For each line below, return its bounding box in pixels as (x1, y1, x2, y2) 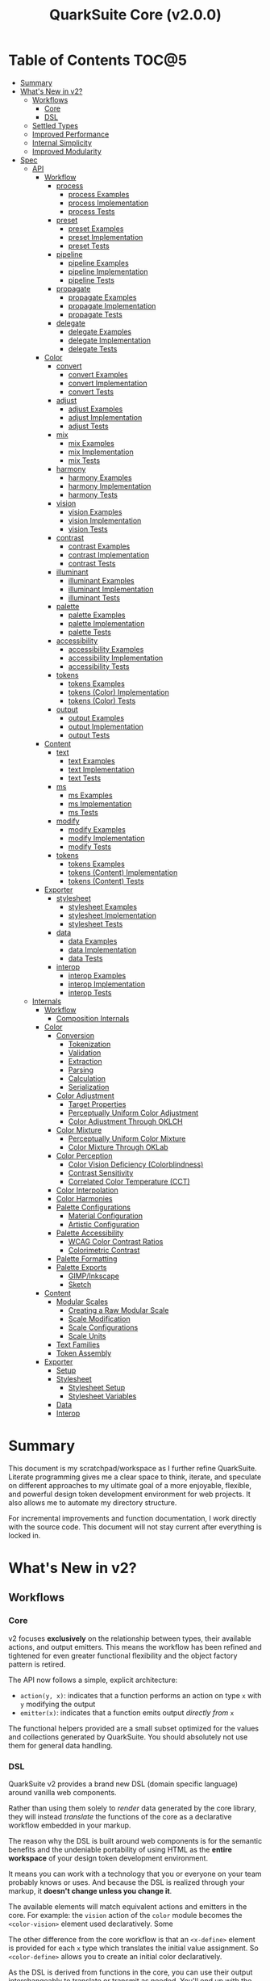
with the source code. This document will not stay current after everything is (8, 1521, 262, 1532)
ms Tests (68, 807, 98, 817)
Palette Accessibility (56, 1228, 124, 1238)
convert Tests (68, 386, 114, 397)
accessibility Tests (68, 661, 130, 671)
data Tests (68, 953, 103, 963)
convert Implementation (68, 378, 147, 388)
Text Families (56, 1340, 101, 1349)
